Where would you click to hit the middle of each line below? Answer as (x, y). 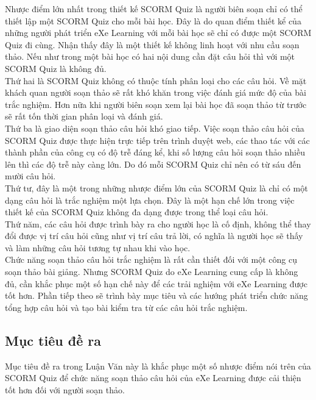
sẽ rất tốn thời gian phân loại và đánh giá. (84, 116)
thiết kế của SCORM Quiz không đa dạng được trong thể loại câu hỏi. (137, 212)
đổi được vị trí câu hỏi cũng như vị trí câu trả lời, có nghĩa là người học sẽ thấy (154, 236)
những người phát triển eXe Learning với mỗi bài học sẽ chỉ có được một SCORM (158, 33)
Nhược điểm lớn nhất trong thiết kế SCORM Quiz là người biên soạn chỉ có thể (154, 9)
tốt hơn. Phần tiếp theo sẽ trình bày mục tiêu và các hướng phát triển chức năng (156, 295)
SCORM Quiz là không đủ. (56, 68)
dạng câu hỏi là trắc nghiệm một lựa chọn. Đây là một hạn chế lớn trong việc (150, 200)
